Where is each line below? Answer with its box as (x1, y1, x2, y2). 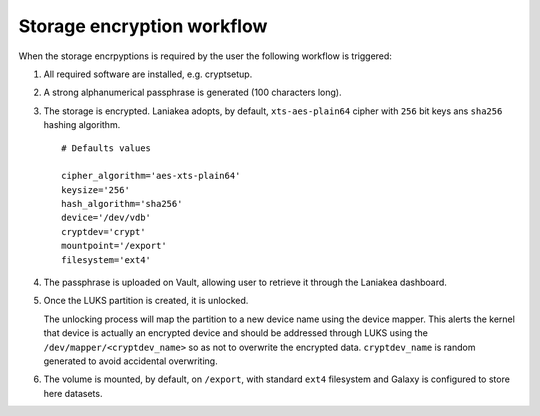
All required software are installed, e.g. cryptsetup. (43, 68, 253, 80)
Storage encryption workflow (18, 15, 268, 37)
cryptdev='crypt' (61, 226, 146, 237)
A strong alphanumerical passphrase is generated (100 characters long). (43, 86, 342, 99)
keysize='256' (61, 184, 130, 195)
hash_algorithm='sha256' (61, 198, 183, 210)
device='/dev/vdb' (61, 212, 152, 224)
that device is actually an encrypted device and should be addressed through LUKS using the (43, 327, 429, 339)
